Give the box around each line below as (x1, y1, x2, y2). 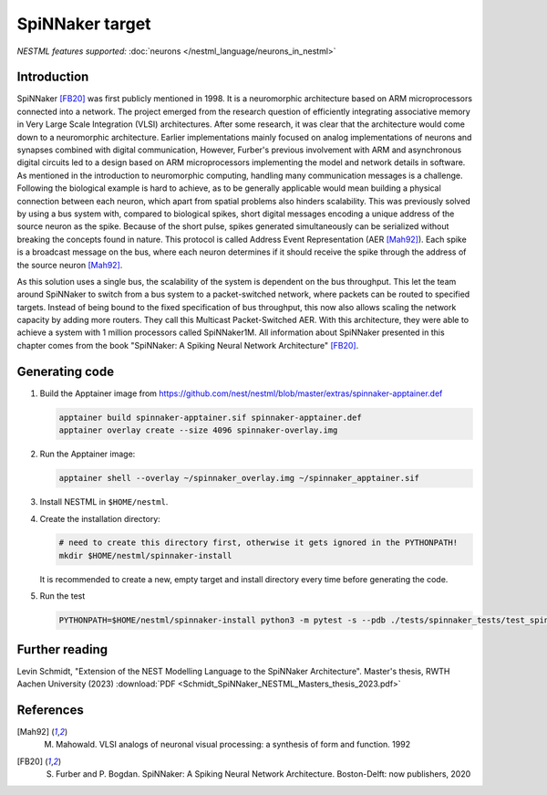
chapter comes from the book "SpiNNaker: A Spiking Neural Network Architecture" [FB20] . (16, 340, 359, 350)
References (16, 702, 84, 717)
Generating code (16, 363, 114, 379)
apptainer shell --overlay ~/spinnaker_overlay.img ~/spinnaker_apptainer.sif (58, 473, 419, 484)
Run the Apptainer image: (39, 448, 136, 460)
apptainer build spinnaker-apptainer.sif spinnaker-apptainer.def (58, 412, 362, 423)
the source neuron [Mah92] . (16, 259, 123, 270)
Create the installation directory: (39, 513, 161, 524)
